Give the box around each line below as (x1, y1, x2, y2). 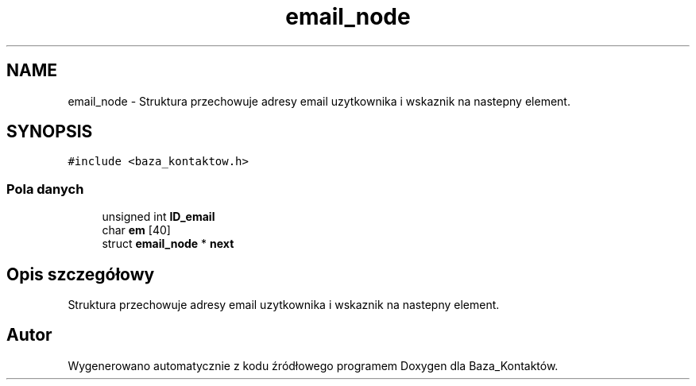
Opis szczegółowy (6, 264, 155, 284)
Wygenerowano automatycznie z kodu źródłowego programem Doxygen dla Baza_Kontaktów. (68, 358, 559, 372)
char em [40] (102, 223, 171, 237)
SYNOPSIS (6, 122, 93, 142)
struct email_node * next (102, 237, 234, 251)
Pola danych (6, 180, 84, 197)
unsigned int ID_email (102, 210, 215, 224)
